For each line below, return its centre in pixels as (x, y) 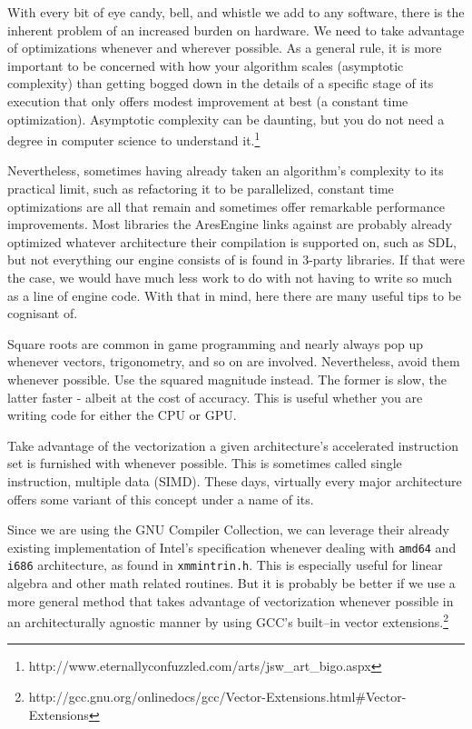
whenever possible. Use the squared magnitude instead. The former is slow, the (227, 379)
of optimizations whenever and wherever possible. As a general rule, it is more (225, 48)
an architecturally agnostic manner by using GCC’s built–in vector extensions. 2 (228, 620)
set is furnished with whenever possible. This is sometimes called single (205, 463)
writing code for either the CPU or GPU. (122, 415)
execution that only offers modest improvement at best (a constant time (208, 100)
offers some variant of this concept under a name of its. (161, 499)
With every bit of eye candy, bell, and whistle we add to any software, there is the (236, 12)
